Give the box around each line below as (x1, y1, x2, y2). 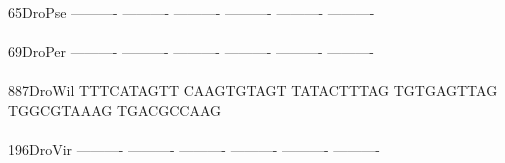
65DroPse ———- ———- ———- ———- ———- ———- (8, 2, 375, 22)
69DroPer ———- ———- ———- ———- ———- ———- (8, 41, 374, 62)
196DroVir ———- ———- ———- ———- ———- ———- (8, 139, 381, 160)
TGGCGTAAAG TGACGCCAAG (8, 99, 222, 120)
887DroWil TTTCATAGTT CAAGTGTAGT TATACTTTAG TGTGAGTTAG (8, 80, 498, 101)
